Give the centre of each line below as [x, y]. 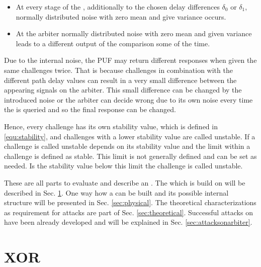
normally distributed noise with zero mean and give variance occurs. [121, 16]
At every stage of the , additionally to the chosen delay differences [118, 7]
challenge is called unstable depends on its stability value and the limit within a [127, 146]
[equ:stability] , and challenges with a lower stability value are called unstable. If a [130, 136]
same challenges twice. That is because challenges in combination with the [118, 70]
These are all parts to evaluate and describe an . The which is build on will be [125, 182]
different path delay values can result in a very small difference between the [120, 80]
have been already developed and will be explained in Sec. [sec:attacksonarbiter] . [128, 222]
